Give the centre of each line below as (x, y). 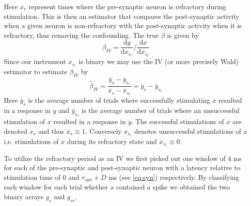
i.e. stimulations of (31, 141)
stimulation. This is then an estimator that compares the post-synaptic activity (122, 16)
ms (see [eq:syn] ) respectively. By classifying (174, 177)
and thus (51, 131)
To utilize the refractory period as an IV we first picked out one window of (115, 158)
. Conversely (103, 131)
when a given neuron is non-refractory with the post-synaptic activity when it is (123, 25)
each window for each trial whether (56, 187)
